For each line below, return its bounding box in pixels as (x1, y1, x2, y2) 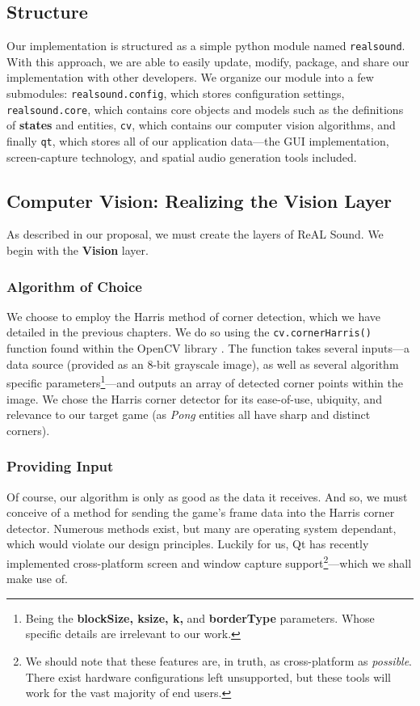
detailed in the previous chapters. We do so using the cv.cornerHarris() (6, 323, 372, 340)
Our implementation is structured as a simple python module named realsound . (6, 37, 405, 54)
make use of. (6, 570, 68, 587)
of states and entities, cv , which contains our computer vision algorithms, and (6, 116, 396, 133)
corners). (6, 421, 50, 438)
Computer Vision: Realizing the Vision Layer (6, 188, 392, 213)
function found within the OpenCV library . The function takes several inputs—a (6, 340, 409, 357)
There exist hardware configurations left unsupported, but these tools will (25, 668, 391, 685)
